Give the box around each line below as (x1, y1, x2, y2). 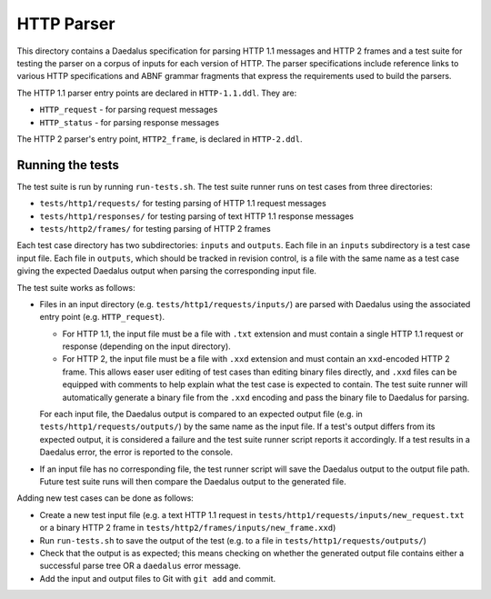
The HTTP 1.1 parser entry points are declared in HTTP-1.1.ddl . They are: (16, 87, 297, 98)
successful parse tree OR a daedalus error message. (39, 560, 241, 572)
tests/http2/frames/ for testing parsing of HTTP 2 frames (39, 223, 272, 234)
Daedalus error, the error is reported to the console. (39, 446, 234, 458)
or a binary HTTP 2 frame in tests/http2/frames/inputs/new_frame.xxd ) (39, 523, 336, 534)
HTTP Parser (16, 14, 115, 34)
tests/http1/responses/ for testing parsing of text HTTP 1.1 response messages (39, 210, 355, 222)
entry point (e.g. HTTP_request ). (39, 312, 165, 323)
